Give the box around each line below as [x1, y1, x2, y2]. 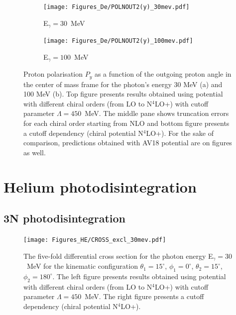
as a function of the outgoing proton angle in [94, 69, 232, 79]
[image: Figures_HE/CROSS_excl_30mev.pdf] [23, 236, 166, 243]
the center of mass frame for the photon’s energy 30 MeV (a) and [23, 79, 223, 89]
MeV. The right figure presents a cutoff [85, 291, 204, 302]
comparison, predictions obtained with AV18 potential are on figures [23, 137, 232, 148]
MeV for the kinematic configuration [26, 261, 138, 271]
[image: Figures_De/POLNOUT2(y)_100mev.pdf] [43, 37, 193, 45]
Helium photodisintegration [3, 176, 197, 197]
